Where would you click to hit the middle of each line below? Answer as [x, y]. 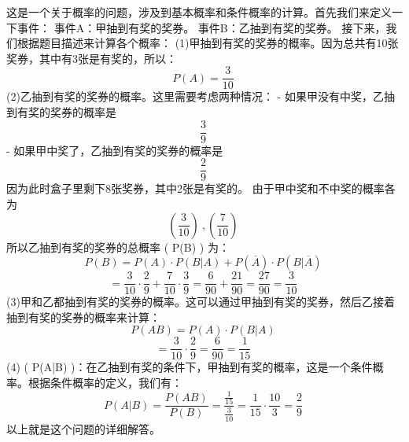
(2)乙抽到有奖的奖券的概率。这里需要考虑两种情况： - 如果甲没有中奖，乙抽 [201, 96]
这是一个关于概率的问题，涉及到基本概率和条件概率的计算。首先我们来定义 [199, 12]
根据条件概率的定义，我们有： [105, 383]
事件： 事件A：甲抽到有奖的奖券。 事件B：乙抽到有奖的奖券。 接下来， [201, 27]
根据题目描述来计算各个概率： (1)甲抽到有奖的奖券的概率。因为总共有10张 [208, 43]
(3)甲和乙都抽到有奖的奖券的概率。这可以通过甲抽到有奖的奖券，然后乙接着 [201, 302]
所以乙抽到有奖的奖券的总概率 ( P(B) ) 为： [118, 247]
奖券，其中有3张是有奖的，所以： [92, 58]
